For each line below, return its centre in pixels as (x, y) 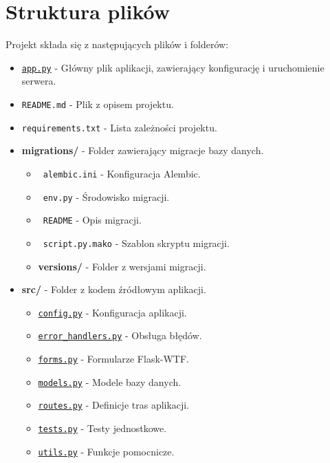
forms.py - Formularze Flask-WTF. (113, 358)
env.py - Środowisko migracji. (106, 196)
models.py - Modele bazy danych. (110, 381)
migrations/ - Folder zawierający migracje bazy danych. (143, 150)
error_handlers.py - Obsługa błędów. (120, 335)
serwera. (39, 81)
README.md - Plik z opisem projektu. (98, 104)
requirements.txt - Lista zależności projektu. (119, 127)
